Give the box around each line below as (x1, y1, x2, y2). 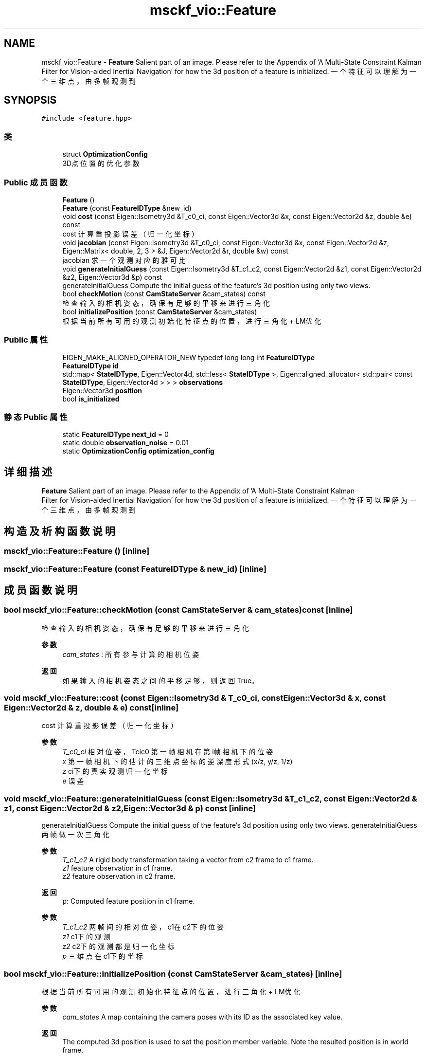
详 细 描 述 (4, 465, 52, 478)
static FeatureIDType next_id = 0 (62, 430, 169, 439)
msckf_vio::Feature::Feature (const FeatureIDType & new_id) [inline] (4, 564, 266, 574)
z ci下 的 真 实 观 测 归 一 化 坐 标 (62, 767, 168, 776)
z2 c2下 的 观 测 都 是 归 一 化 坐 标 (62, 942, 175, 951)
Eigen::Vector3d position (62, 386, 142, 395)
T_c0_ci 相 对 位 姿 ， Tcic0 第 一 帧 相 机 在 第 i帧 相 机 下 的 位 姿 (62, 747, 273, 756)
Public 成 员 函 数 (4, 177, 68, 187)
